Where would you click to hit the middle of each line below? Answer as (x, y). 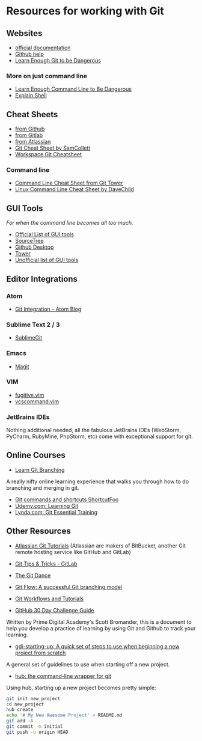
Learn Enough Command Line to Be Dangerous (73, 89)
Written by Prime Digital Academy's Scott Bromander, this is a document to (99, 622)
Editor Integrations (42, 279)
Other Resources (38, 531)
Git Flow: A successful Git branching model (68, 587)
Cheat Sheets (32, 114)
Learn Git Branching (40, 469)
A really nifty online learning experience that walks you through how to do (98, 481)
